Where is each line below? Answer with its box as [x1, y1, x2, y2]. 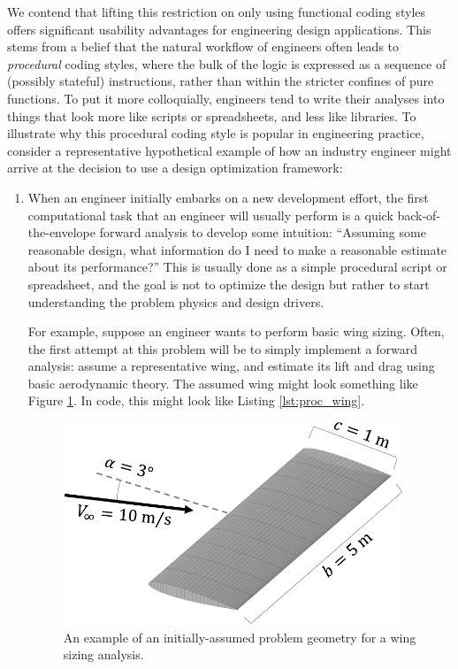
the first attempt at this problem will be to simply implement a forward [27, 339, 418, 358]
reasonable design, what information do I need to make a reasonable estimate [27, 240, 447, 258]
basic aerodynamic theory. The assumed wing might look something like [27, 373, 418, 392]
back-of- [397, 205, 441, 224]
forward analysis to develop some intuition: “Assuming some [99, 223, 426, 242]
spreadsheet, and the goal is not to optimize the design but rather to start [27, 274, 430, 293]
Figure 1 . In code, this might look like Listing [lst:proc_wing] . [27, 391, 365, 410]
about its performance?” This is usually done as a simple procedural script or [27, 258, 447, 276]
